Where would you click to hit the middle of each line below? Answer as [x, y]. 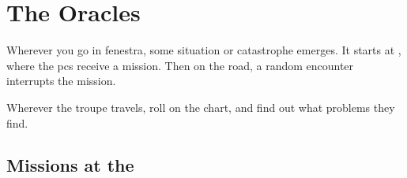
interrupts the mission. [61, 81]
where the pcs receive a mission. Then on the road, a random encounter [180, 65]
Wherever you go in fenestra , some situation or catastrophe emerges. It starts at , [204, 50]
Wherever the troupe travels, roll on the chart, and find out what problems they [201, 107]
